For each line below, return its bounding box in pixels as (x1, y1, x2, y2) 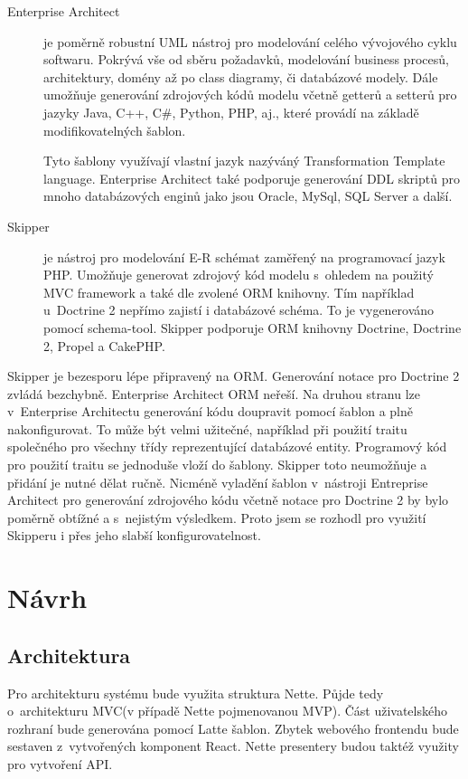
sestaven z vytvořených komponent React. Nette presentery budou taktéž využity (7, 736, 459, 755)
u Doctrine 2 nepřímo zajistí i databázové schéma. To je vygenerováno (43, 300, 435, 319)
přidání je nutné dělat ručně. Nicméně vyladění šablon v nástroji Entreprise (7, 472, 428, 491)
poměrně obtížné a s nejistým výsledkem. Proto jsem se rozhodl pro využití (7, 508, 426, 527)
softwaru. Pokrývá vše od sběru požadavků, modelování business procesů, (43, 50, 449, 69)
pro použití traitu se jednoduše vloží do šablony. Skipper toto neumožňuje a (7, 455, 427, 474)
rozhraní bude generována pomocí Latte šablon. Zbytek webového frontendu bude (7, 718, 459, 737)
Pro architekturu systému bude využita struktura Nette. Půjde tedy (7, 683, 384, 702)
